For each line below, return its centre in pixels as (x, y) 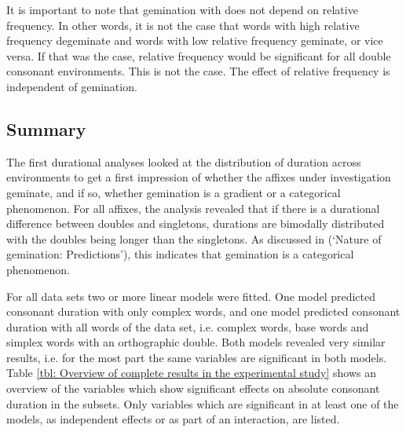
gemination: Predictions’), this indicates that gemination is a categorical (180, 254)
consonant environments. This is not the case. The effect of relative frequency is (198, 71)
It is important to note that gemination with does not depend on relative (182, 9)
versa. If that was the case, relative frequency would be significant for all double (199, 55)
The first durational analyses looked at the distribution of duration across (184, 161)
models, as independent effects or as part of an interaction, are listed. (173, 419)
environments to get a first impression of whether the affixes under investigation (199, 177)
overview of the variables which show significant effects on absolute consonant (193, 388)
